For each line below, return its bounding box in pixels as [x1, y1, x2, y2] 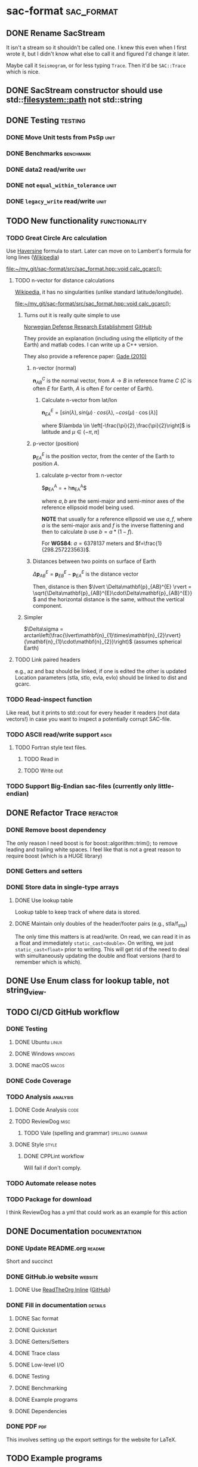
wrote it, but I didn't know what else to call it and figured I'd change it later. [6, 50, 190, 57]
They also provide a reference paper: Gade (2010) [23, 353, 147, 360]
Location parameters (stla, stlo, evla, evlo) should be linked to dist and [14, 674, 187, 681]
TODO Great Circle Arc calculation [6, 233, 107, 242]
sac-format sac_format [6, 4, 118, 18]
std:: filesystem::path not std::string [6, 95, 143, 105]
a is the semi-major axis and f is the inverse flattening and [41, 522, 184, 529]
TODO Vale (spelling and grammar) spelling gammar [23, 1130, 148, 1137]
